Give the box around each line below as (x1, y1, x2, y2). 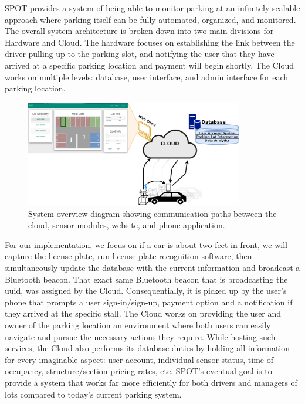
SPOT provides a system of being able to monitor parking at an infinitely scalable (5, 2, 300, 13)
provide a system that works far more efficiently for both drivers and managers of (5, 376, 297, 388)
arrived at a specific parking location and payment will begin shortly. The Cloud (5, 59, 294, 71)
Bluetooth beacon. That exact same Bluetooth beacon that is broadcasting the (5, 273, 288, 285)
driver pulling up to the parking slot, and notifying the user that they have (5, 47, 274, 60)
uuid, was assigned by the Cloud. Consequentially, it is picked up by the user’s (5, 284, 287, 297)
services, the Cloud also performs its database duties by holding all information (5, 342, 290, 354)
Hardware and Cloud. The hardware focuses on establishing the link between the (5, 36, 295, 48)
